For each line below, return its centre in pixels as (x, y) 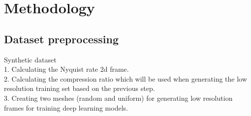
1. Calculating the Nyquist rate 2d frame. (66, 69)
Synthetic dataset (30, 59)
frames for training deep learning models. (66, 107)
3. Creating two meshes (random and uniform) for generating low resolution (118, 98)
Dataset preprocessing (62, 39)
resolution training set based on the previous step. (79, 88)
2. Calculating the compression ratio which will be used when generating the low (125, 78)
